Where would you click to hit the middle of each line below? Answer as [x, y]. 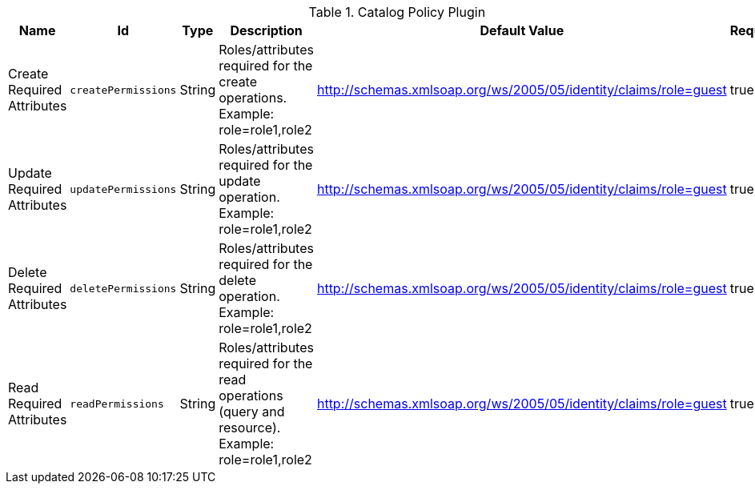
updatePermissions [123, 189]
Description [266, 30]
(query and [252, 412]
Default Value [522, 30]
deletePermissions [123, 288]
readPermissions [117, 404]
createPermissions [123, 90]
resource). [250, 428]
